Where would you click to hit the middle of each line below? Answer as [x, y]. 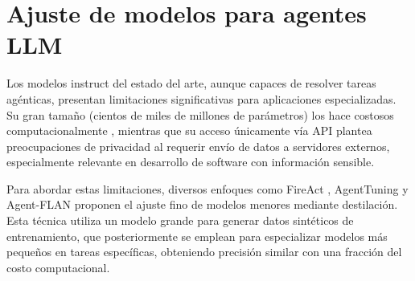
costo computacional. [58, 267]
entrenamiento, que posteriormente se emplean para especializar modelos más [197, 236]
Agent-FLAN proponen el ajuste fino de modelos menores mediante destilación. [202, 204]
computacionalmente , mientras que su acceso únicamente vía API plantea [189, 130]
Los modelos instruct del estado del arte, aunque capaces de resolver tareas [191, 83]
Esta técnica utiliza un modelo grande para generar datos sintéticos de [180, 220]
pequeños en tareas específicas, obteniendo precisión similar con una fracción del [204, 252]
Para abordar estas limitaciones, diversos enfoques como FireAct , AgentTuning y [207, 188]
